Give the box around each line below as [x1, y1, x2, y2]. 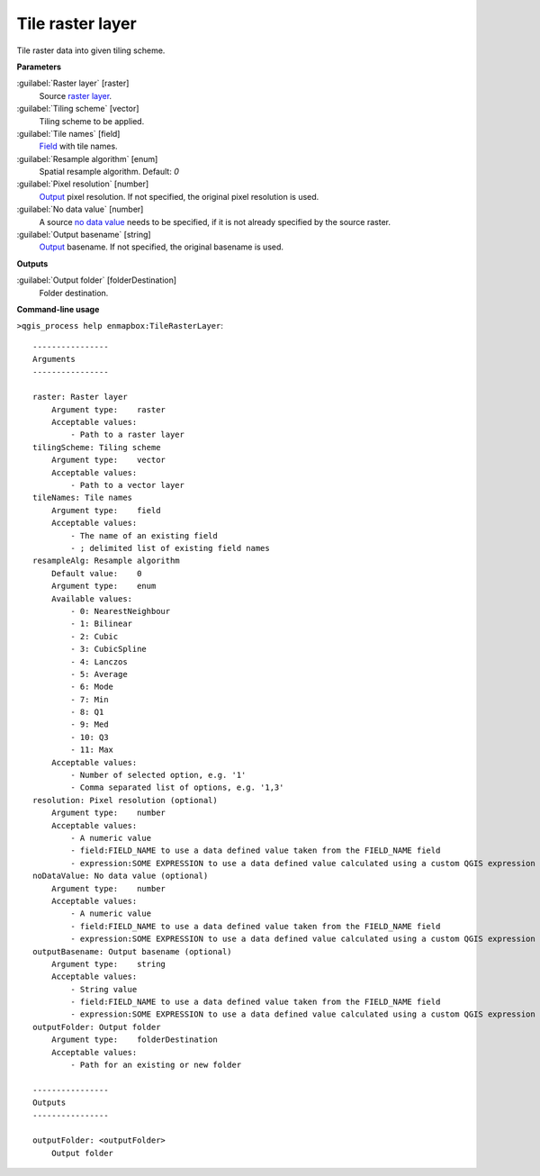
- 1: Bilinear [70, 619, 133, 629]
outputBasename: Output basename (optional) [32, 946, 233, 956]
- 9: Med [70, 719, 109, 729]
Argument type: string [50, 959, 166, 969]
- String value [70, 984, 138, 994]
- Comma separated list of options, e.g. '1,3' [70, 782, 284, 792]
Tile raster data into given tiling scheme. [16, 45, 166, 56]
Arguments [32, 354, 76, 365]
